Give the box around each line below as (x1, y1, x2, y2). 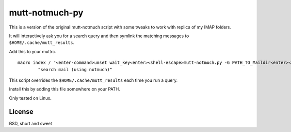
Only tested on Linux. (9, 95, 52, 101)
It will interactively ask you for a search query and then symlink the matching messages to (9, 33, 189, 39)
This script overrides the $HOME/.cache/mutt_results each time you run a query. (9, 77, 178, 83)
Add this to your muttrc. (9, 48, 57, 54)
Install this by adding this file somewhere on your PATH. (9, 86, 121, 92)
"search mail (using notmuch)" (38, 67, 113, 72)
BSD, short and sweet (9, 120, 52, 126)
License (9, 108, 33, 116)
